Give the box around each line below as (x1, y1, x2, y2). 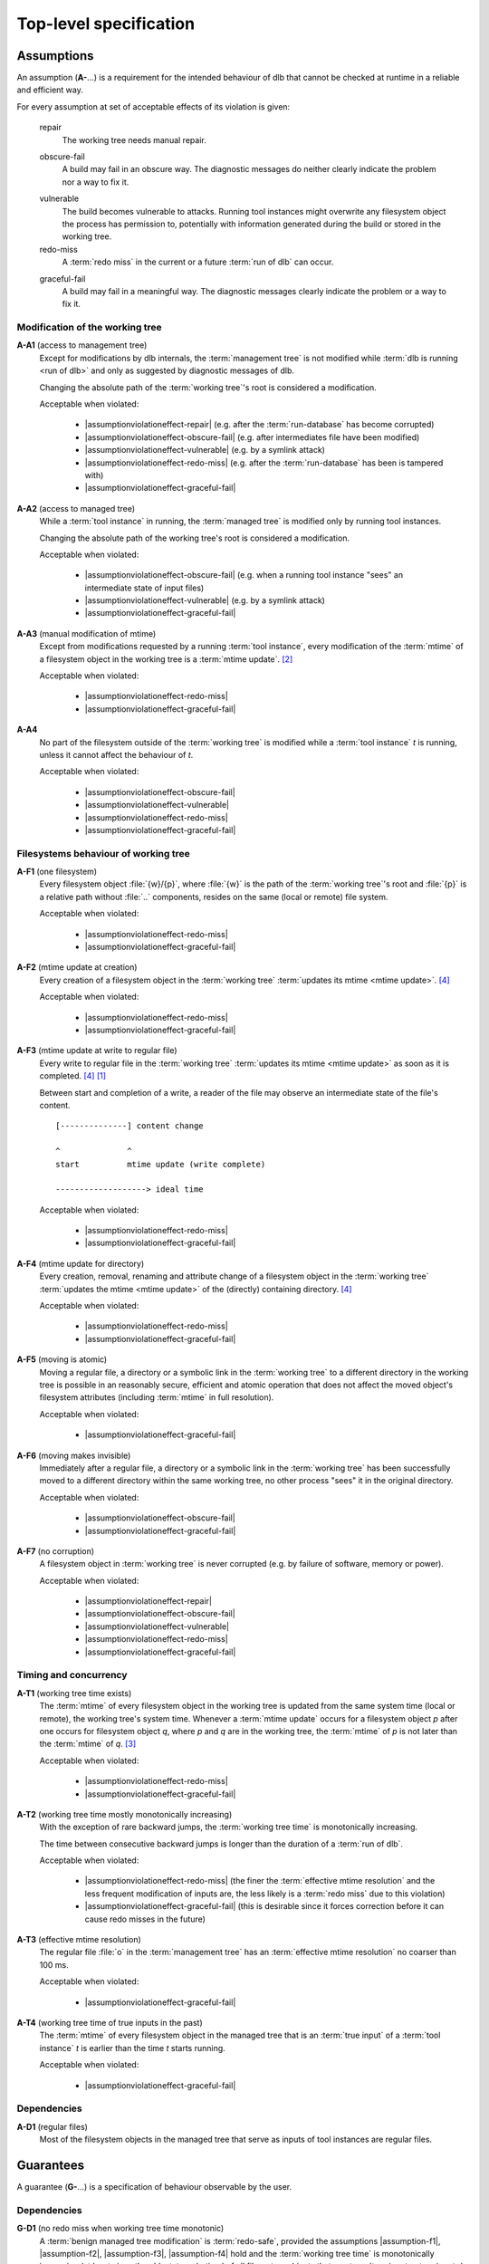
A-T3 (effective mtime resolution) (16, 1934, 142, 1945)
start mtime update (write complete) (55, 1159, 266, 1169)
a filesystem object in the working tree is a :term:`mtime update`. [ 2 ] (39, 653, 293, 665)
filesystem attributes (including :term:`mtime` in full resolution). (39, 1392, 274, 1403)
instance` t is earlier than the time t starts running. (39, 2042, 225, 2053)
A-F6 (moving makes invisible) (16, 1450, 131, 1461)
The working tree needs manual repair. (62, 134, 207, 145)
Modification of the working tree (16, 321, 162, 334)
